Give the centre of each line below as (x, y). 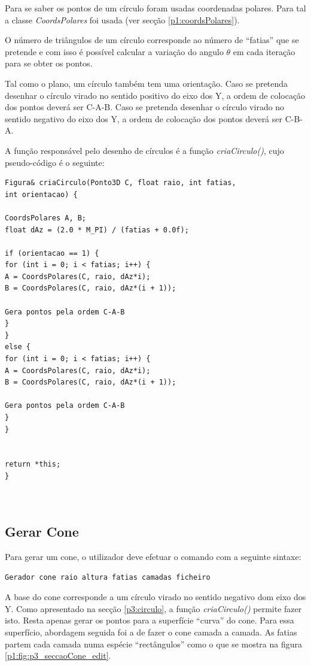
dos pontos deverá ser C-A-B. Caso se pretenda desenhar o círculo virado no (145, 107)
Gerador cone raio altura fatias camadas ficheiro (108, 577)
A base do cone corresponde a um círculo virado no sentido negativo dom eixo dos (155, 597)
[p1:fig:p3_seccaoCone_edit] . (58, 656)
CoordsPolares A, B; (46, 218)
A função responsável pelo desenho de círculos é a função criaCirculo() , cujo (144, 150)
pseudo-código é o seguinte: (55, 162)
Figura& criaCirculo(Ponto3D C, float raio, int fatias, (121, 183)
